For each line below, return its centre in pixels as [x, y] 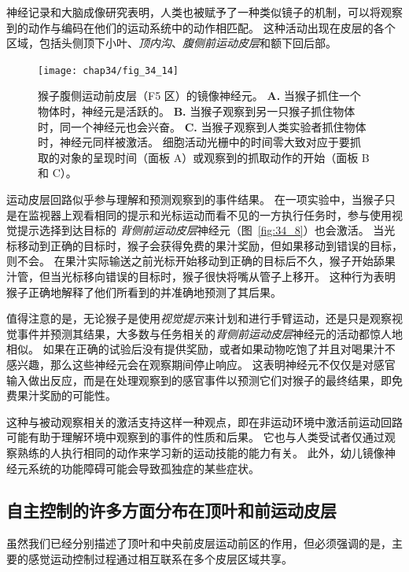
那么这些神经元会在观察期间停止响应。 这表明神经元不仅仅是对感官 [223, 364]
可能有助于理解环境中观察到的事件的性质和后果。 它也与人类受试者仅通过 [195, 437]
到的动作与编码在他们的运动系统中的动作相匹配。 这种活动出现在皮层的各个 [201, 27]
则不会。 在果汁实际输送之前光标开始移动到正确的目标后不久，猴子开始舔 [195, 261]
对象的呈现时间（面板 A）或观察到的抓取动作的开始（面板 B [214, 157]
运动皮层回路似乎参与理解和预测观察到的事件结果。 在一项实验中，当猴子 [195, 199]
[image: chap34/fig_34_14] [108, 70]
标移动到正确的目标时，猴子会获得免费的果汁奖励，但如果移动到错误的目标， [204, 245]
